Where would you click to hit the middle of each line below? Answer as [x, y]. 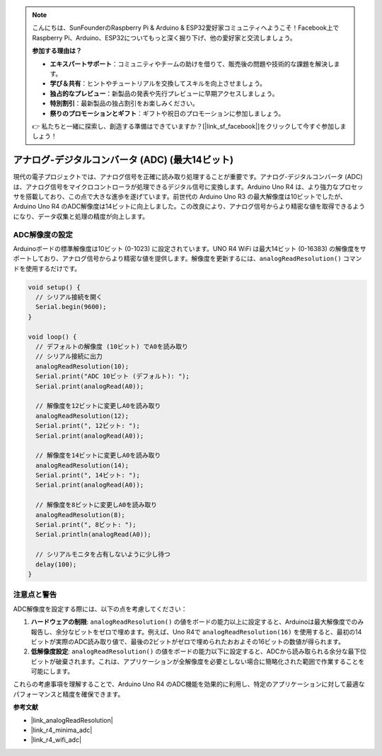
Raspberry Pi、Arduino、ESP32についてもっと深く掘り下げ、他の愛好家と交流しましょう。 [164, 37]
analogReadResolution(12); [82, 416]
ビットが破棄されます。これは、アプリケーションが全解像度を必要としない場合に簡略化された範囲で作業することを [198, 661]
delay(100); [56, 564]
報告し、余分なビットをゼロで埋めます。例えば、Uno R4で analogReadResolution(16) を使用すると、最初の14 [196, 632]
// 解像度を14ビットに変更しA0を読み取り [98, 455]
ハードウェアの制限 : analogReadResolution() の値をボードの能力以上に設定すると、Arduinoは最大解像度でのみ [197, 622]
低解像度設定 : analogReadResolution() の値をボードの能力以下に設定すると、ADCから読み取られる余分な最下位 [199, 651]
